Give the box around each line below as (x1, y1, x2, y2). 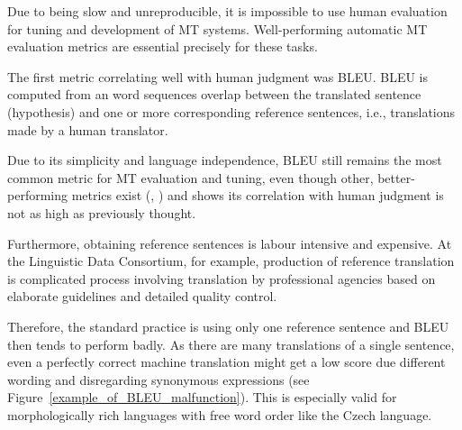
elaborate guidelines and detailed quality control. (7, 287, 277, 306)
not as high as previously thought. (7, 203, 196, 222)
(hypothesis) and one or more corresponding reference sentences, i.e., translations (7, 102, 456, 121)
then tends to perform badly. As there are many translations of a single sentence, (7, 334, 455, 353)
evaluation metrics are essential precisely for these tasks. (7, 37, 318, 56)
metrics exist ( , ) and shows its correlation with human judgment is (71, 186, 444, 205)
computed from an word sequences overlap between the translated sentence (7, 85, 421, 104)
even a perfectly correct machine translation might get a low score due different (7, 352, 446, 371)
